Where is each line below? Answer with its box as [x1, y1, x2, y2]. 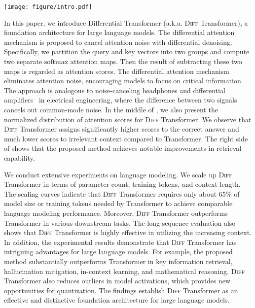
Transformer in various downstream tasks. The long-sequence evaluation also [4, 217, 236, 228]
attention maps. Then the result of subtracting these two [70, 56, 242, 67]
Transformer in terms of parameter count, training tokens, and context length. [4, 179, 241, 189]
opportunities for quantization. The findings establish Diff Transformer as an [4, 285, 238, 295]
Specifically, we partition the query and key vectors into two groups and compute [4, 46, 250, 57]
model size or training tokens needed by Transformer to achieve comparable [4, 198, 233, 208]
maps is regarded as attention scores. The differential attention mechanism [4, 66, 229, 76]
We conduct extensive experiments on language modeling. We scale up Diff [4, 169, 232, 179]
